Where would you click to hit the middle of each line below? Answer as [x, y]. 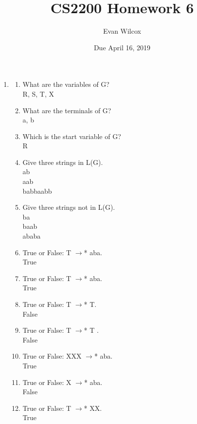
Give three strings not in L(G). [69, 207]
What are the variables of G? [66, 84]
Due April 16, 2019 [122, 47]
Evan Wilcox [122, 31]
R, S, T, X [38, 93]
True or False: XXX [52, 356]
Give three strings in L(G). [63, 162]
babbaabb [37, 191]
